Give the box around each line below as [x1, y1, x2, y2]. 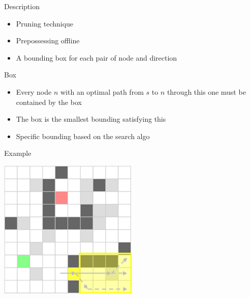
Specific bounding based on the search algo [16, 130, 150, 141]
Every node [16, 86, 52, 97]
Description [4, 1, 40, 11]
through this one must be [167, 86, 246, 97]
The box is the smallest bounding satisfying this [16, 114, 166, 124]
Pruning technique [16, 18, 74, 29]
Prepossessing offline [16, 35, 80, 46]
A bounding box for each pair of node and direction [16, 52, 177, 63]
